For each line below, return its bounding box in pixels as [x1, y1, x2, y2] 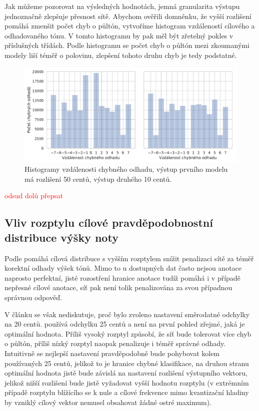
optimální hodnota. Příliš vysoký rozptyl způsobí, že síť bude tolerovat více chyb [4, 328, 251, 339]
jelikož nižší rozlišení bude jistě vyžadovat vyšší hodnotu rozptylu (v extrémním [4, 377, 249, 388]
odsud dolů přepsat [4, 190, 63, 201]
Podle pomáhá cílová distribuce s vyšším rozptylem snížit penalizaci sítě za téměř [4, 253, 254, 263]
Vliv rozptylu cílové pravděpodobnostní [4, 215, 213, 230]
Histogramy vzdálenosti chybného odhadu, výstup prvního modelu [24, 164, 228, 174]
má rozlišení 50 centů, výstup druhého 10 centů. [24, 173, 172, 184]
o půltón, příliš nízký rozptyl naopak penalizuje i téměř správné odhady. [4, 338, 226, 349]
